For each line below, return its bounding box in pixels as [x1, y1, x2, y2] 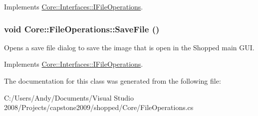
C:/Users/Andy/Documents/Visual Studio [4, 92, 134, 103]
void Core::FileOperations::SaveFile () [4, 22, 160, 35]
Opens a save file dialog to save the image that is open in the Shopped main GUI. [4, 42, 255, 52]
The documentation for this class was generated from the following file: [4, 76, 221, 86]
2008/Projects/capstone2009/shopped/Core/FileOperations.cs [4, 102, 194, 113]
